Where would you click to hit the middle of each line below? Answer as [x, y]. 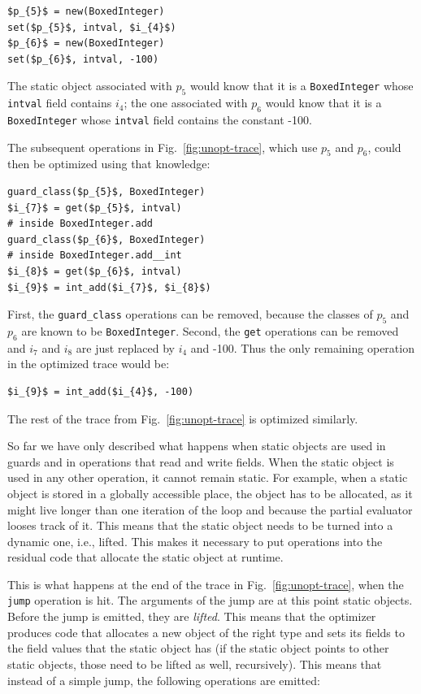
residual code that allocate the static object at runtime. [145, 557]
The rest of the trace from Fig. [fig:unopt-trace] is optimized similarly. [183, 418]
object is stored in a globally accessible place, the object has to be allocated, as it [210, 493]
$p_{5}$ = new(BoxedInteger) [86, 11]
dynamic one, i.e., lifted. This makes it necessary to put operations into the [195, 541]
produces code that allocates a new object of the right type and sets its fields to [206, 632]
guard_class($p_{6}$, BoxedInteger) [106, 239]
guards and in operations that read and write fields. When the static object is [201, 461]
